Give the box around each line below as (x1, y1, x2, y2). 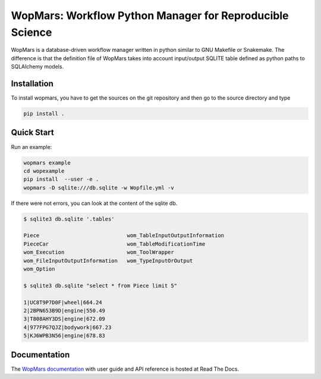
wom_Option (23, 265, 55, 272)
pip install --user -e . (23, 176, 99, 183)
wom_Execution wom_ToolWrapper (23, 249, 175, 256)
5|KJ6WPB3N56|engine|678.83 (23, 333, 105, 339)
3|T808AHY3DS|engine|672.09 (23, 316, 105, 322)
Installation (11, 78, 53, 89)
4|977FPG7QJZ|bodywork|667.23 (23, 324, 112, 331)
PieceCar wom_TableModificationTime (23, 240, 206, 247)
